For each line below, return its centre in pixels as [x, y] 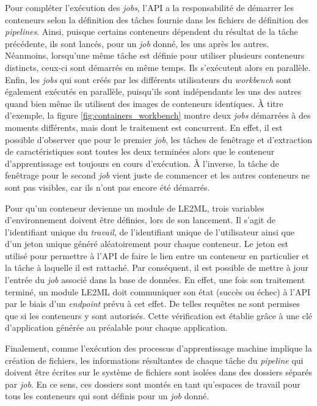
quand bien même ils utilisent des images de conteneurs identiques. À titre [144, 103]
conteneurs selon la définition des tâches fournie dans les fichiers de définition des [157, 19]
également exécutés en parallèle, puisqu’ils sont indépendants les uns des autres [153, 91]
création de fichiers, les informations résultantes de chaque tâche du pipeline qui [154, 360]
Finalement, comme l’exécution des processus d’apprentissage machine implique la [158, 348]
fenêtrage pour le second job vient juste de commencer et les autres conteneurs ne [158, 175]
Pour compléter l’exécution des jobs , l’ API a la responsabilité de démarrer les [149, 7]
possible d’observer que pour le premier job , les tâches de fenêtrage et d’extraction [159, 139]
